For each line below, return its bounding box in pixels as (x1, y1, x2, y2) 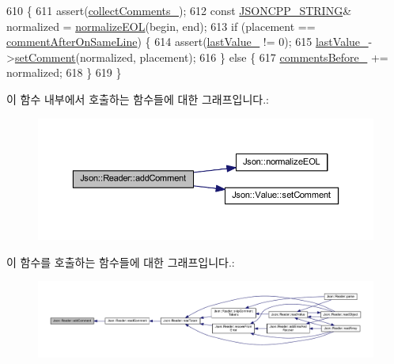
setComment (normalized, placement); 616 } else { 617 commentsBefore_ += (14, 48, 388, 65)
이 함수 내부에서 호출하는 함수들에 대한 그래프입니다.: (6, 90, 269, 107)
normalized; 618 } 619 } (6, 64, 122, 81)
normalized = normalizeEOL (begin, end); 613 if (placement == (6, 17, 316, 34)
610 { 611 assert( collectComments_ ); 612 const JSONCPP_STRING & (6, 2, 352, 18)
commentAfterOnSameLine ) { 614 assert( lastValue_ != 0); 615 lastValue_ (6, 33, 369, 50)
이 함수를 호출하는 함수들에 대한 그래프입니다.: (6, 253, 235, 270)
